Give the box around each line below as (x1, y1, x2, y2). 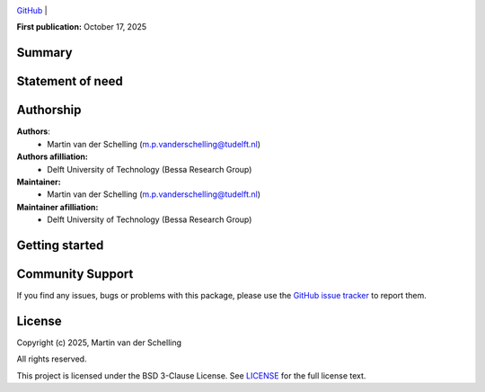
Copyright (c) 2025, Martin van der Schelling (16, 337, 182, 348)
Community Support (16, 266, 134, 281)
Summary (16, 45, 73, 60)
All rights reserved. (16, 353, 87, 364)
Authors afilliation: (16, 151, 89, 162)
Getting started (16, 237, 104, 253)
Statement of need (16, 74, 123, 89)
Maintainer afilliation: (16, 201, 99, 212)
